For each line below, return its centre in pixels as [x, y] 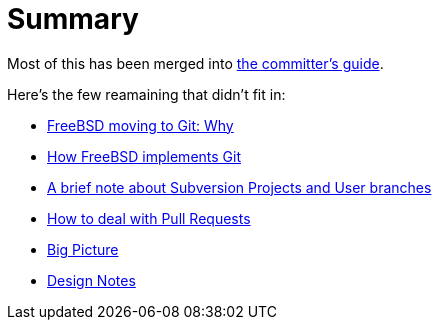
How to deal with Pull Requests [149, 218]
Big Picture [83, 249]
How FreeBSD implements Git [144, 156]
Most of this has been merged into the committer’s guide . [195, 63]
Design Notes [91, 280]
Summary [73, 19]
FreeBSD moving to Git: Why [140, 125]
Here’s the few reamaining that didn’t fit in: [146, 94]
